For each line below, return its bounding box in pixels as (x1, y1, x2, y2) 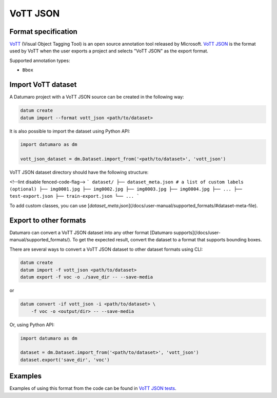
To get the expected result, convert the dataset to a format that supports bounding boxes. (72, 237, 262, 243)
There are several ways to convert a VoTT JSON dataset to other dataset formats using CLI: (9, 246, 203, 252)
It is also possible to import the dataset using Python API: (9, 128, 130, 134)
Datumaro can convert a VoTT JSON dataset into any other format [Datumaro (9, 229, 173, 236)
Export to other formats (9, 216, 86, 224)
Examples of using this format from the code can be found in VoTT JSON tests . (9, 385, 176, 391)
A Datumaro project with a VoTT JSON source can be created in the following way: (9, 94, 184, 100)
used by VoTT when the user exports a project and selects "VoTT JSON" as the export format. (9, 48, 209, 54)
